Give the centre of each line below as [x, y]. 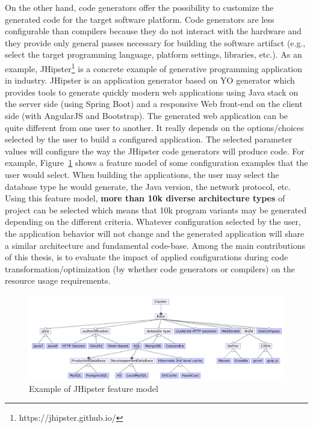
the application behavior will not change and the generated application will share [155, 233]
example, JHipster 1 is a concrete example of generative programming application [154, 67]
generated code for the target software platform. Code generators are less [140, 19]
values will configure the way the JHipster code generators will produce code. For [155, 151]
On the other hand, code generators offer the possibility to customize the [139, 7]
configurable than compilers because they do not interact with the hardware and [153, 31]
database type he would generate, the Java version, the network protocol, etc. [148, 186]
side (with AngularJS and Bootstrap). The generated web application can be [147, 115]
